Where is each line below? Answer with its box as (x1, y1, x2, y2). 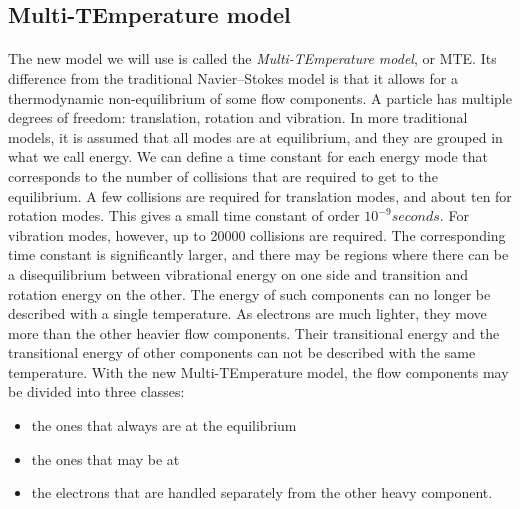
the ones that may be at (31, 448, 180, 469)
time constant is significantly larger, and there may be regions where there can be (8, 244, 509, 265)
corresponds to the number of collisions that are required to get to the (8, 165, 438, 186)
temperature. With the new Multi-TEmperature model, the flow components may (8, 361, 509, 382)
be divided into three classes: (8, 381, 185, 402)
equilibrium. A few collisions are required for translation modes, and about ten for (8, 185, 512, 206)
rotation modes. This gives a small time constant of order (8, 205, 360, 226)
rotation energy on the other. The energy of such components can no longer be (8, 283, 491, 304)
